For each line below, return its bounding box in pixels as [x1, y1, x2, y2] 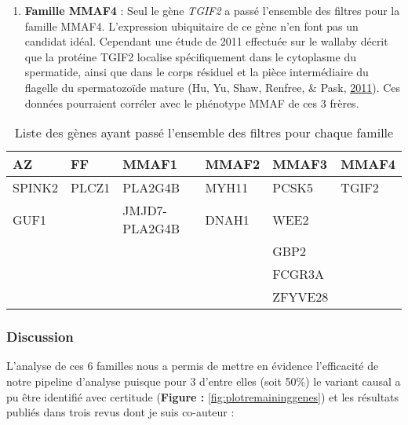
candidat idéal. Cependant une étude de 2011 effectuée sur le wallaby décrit [24, 33, 388, 49]
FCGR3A [272, 265, 325, 284]
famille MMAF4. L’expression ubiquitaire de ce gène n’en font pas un [24, 17, 359, 34]
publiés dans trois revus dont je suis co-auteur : [6, 404, 235, 420]
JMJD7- [122, 201, 167, 220]
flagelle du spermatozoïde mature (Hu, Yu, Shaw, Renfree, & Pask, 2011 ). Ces [24, 79, 401, 95]
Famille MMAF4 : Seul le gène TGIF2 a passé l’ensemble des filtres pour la [24, 2, 400, 18]
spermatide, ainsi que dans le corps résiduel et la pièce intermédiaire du [24, 64, 369, 80]
